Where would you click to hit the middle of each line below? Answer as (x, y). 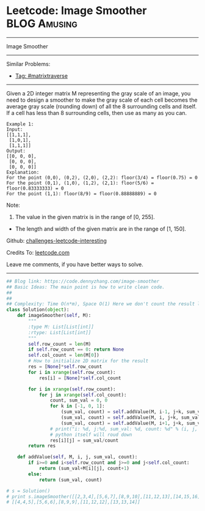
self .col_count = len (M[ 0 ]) (64, 356)
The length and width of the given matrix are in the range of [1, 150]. (100, 229)
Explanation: (23, 172)
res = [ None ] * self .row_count (65, 367)
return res (42, 446)
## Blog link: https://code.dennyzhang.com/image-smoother (83, 281)
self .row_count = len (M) (60, 344)
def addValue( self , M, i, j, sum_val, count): (77, 457)
